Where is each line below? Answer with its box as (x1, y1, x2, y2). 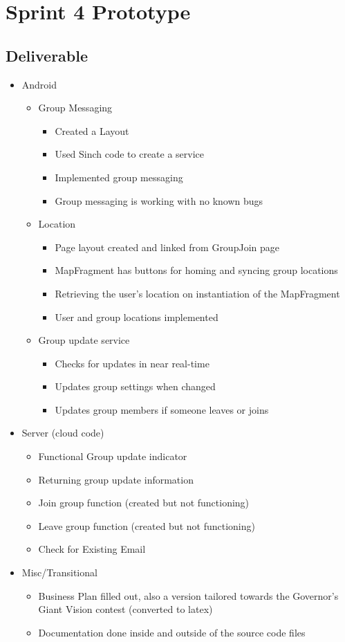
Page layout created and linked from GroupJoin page (55, 239, 279, 254)
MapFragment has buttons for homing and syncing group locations (55, 263, 338, 277)
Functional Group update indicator (38, 449, 187, 464)
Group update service (38, 333, 130, 347)
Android (21, 77, 57, 91)
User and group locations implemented (55, 309, 218, 324)
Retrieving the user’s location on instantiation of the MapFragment (55, 286, 340, 300)
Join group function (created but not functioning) (38, 495, 250, 510)
